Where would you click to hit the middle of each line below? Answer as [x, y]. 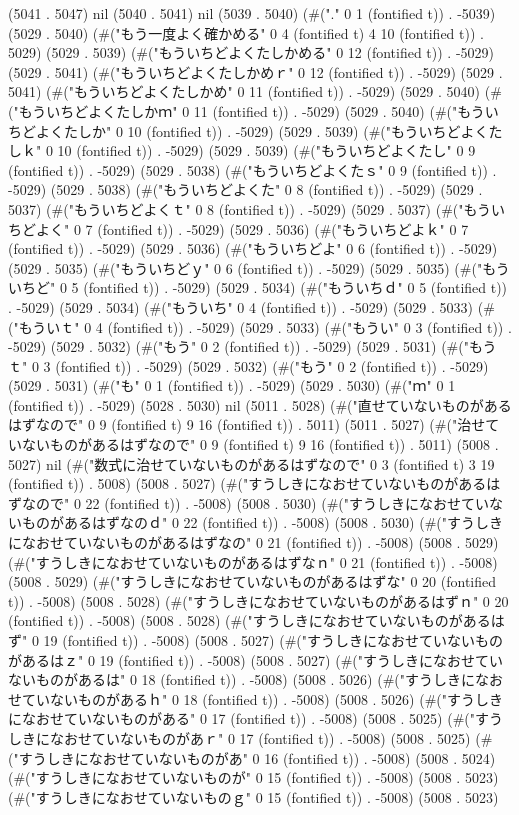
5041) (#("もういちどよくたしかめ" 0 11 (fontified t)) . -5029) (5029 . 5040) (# [255, 91]
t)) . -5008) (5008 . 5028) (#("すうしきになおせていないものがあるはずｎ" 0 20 [258, 600]
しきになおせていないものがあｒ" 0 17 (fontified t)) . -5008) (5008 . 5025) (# [250, 737]
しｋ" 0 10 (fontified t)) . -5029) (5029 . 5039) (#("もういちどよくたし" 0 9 [242, 150]
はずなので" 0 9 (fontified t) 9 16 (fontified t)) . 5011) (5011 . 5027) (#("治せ [247, 424]
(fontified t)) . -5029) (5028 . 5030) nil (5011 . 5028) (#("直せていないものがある [260, 404]
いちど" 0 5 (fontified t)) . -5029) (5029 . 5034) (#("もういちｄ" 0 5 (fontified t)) [258, 287]
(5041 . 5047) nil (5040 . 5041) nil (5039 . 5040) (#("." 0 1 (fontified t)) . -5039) [252, 13]
